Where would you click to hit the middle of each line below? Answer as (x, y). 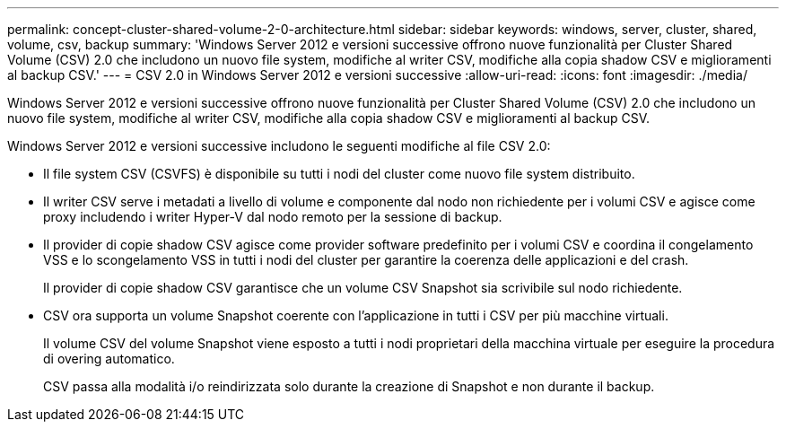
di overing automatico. (109, 359)
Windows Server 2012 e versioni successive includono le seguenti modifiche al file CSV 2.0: (279, 146)
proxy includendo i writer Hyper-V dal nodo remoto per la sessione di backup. (273, 217)
